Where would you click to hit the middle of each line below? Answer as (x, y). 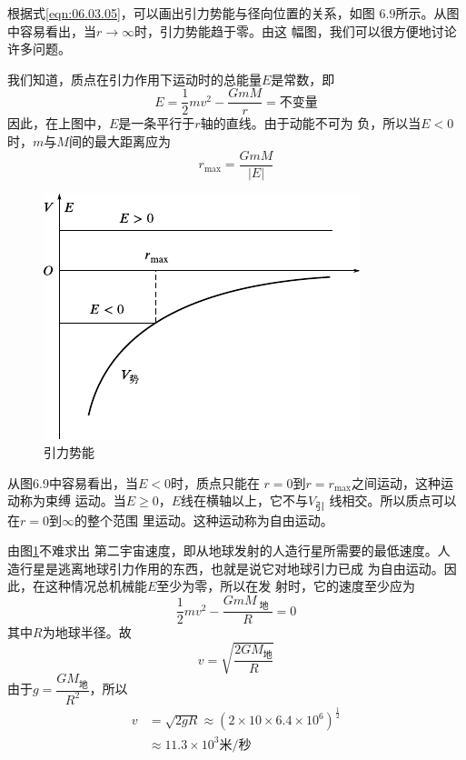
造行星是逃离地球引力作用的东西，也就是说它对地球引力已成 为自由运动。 (226, 568)
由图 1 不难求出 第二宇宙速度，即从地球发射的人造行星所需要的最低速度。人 (229, 550)
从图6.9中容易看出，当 (73, 482)
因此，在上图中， (58, 123)
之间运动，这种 (396, 482)
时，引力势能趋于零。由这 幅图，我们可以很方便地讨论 (296, 30)
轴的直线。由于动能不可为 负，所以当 (311, 123)
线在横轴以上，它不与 (245, 500)
